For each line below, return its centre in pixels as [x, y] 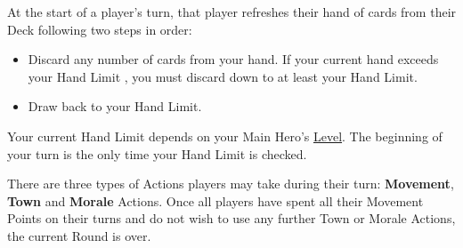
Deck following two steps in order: [100, 29]
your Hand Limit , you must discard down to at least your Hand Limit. [223, 76]
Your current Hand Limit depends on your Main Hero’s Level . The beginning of [225, 136]
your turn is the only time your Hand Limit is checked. [157, 153]
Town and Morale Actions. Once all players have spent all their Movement [215, 200]
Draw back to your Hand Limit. [115, 106]
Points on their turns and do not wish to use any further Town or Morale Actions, [231, 218]
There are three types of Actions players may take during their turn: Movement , [231, 184]
